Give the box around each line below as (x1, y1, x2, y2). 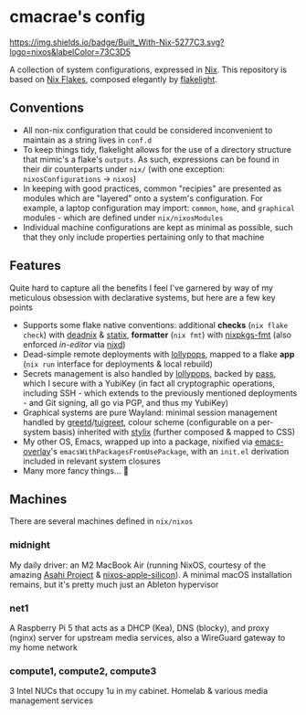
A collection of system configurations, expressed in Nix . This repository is (9, 64, 288, 75)
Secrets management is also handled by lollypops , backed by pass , (22, 368, 277, 379)
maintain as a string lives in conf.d (22, 134, 153, 145)
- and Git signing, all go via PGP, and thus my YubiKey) (22, 397, 229, 408)
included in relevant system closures (22, 455, 162, 466)
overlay (22, 445, 52, 456)
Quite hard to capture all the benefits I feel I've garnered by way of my (9, 282, 274, 293)
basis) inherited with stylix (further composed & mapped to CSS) (52, 426, 296, 437)
